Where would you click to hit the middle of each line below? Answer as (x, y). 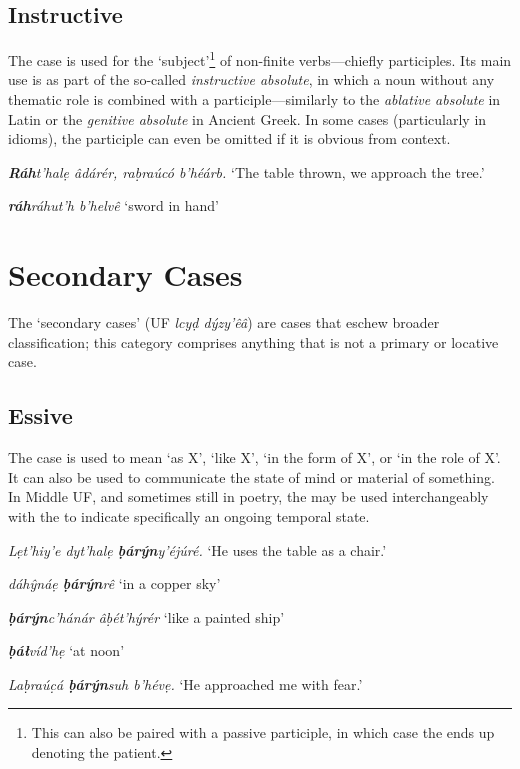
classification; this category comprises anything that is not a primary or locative (253, 341)
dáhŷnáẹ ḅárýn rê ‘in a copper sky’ (114, 583)
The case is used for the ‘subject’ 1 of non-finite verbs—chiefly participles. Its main (260, 58)
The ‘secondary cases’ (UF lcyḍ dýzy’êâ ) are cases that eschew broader (224, 322)
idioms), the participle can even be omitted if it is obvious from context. (229, 138)
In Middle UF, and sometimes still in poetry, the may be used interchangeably (248, 496)
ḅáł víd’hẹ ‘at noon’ (66, 650)
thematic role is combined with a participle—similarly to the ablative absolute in (254, 99)
